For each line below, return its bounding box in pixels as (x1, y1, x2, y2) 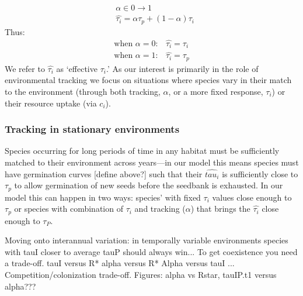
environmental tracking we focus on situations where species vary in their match (5, 74, 292, 86)
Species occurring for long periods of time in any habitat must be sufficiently (5, 144, 280, 157)
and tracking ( (134, 202, 186, 215)
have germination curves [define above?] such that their (5, 167, 203, 180)
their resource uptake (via (5, 97, 97, 109)
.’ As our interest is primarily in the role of (106, 62, 259, 74)
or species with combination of (14, 202, 123, 215)
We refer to (5, 62, 45, 74)
